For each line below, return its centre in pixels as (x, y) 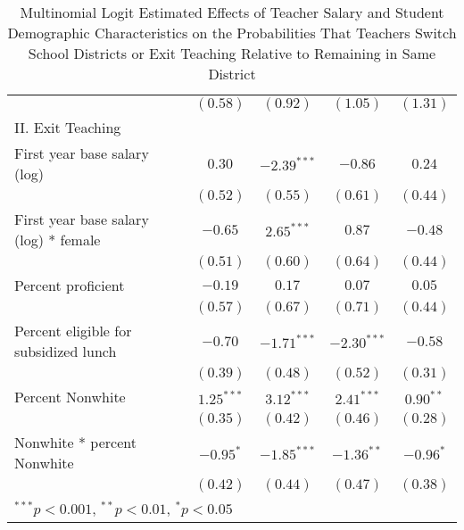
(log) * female (58, 240)
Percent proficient (70, 285)
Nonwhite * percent (75, 442)
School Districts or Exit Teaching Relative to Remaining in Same (232, 53)
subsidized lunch (66, 351)
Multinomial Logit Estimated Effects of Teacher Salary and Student (232, 12)
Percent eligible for (73, 331)
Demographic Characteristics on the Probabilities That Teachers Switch (232, 33)
